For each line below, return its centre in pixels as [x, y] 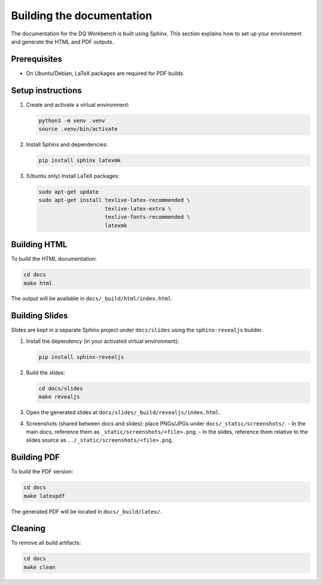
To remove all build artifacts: [46, 543]
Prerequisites [36, 59]
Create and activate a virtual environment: [78, 104]
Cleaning [28, 528]
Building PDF [35, 458]
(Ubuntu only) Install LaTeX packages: [73, 176]
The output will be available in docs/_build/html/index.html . [92, 298]
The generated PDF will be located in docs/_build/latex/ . [86, 511]
